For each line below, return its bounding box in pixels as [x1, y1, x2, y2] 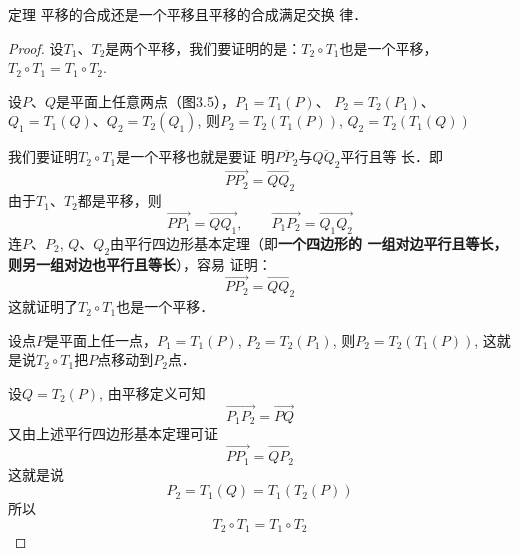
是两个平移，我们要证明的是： [105, 37, 302, 58]
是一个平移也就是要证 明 [116, 146, 275, 167]
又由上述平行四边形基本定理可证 [8, 423, 218, 444]
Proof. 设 [8, 37, 64, 58]
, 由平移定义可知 [99, 382, 206, 403]
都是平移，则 [77, 190, 162, 211]
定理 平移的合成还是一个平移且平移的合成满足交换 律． [8, 4, 368, 24]
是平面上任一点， [45, 329, 157, 350]
